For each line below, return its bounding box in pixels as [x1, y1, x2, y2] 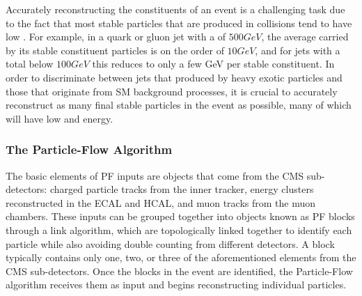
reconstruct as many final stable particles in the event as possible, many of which [6, 98, 352, 112]
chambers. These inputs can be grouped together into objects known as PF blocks [6, 209, 355, 224]
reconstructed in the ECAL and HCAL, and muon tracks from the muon [6, 195, 316, 210]
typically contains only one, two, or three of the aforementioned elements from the [6, 250, 356, 265]
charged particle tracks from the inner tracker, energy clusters [49, 182, 314, 196]
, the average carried [261, 29, 349, 44]
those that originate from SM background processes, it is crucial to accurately [6, 84, 338, 98]
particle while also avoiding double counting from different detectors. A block [6, 236, 335, 251]
